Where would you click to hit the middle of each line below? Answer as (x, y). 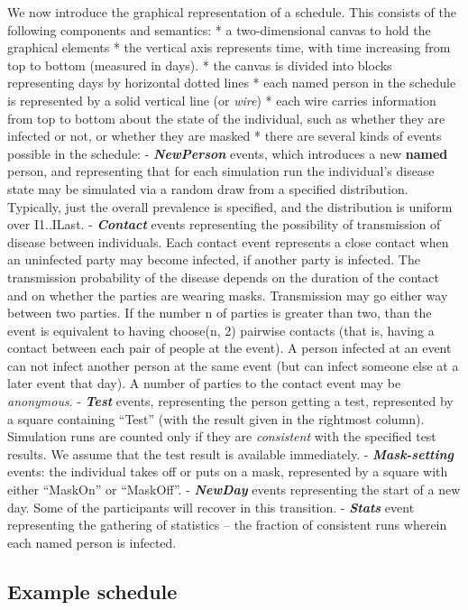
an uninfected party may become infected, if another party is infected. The (214, 259)
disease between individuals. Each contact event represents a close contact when (228, 241)
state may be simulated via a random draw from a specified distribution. (208, 188)
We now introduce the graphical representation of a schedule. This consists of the (232, 12)
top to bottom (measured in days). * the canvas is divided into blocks (200, 65)
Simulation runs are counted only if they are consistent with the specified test (222, 436)
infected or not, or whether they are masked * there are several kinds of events (225, 136)
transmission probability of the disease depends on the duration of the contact (223, 277)
